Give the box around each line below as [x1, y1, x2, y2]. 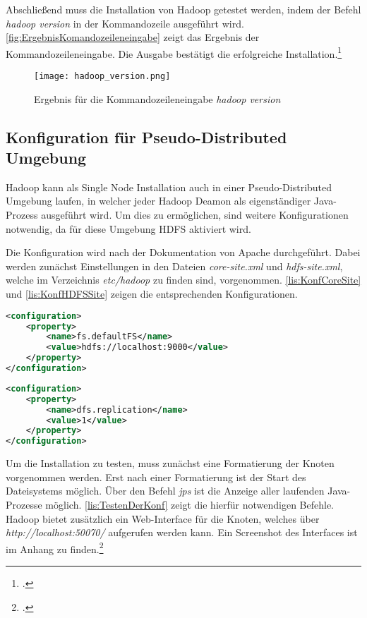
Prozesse [6, 497, 42, 511]
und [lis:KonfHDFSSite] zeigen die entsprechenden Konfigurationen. [6, 286, 298, 301]
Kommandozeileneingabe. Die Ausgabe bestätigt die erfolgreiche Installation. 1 [6, 44, 342, 61]
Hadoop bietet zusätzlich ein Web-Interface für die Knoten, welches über [6, 511, 320, 526]
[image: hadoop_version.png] [34, 71, 171, 82]
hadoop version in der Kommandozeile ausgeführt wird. [6, 16, 244, 30]
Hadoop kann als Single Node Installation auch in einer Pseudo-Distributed [6, 179, 332, 194]
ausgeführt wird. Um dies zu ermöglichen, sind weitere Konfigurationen [41, 207, 349, 222]
